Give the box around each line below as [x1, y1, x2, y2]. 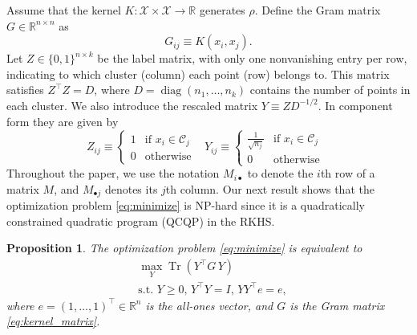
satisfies [6, 81, 44, 98]
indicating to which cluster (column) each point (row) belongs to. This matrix [6, 65, 390, 82]
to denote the [247, 165, 314, 182]
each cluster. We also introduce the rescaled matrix [6, 96, 258, 113]
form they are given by [6, 112, 119, 129]
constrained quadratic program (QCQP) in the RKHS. [6, 212, 275, 229]
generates [199, 2, 245, 18]
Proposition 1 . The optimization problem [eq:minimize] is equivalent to [6, 239, 362, 256]
